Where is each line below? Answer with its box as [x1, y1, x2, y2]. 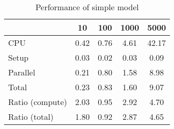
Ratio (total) [8, 111, 54, 122]
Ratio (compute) [8, 96, 67, 108]
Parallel [8, 66, 36, 78]
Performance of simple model [35, 1, 139, 13]
